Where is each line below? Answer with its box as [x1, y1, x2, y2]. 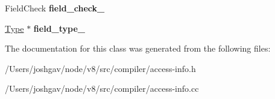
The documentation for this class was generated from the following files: [5, 42, 271, 55]
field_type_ [33, 22, 85, 34]
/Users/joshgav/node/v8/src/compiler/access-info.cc [5, 82, 199, 95]
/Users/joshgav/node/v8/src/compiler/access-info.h [5, 62, 196, 74]
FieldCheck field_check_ [5, 2, 105, 14]
